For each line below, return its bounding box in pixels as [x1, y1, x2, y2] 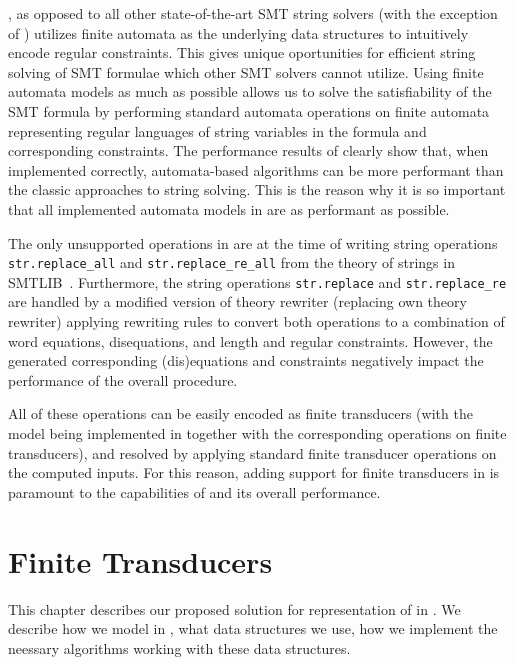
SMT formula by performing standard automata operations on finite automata [8, 100, 490, 121]
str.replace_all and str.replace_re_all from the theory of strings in [8, 252, 455, 273]
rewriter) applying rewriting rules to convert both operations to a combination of [8, 311, 505, 332]
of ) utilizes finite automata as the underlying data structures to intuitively [8, 22, 469, 43]
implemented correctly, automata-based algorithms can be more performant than [8, 159, 504, 180]
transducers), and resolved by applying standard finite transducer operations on [8, 442, 497, 463]
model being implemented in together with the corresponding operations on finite [8, 423, 507, 443]
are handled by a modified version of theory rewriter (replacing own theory [8, 291, 467, 312]
